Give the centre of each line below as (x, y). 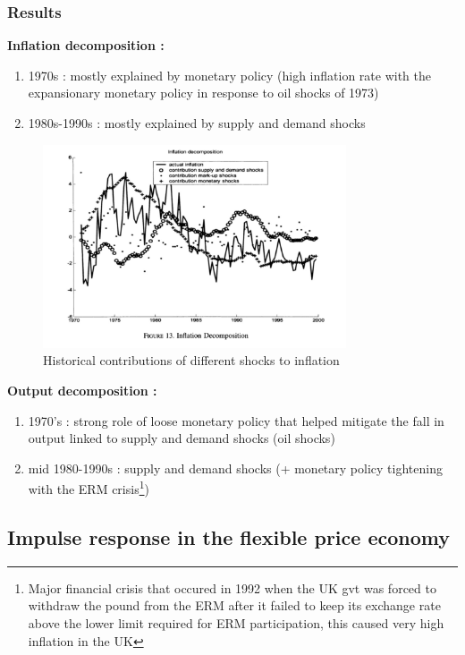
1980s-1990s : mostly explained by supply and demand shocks (197, 123)
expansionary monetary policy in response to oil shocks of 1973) (203, 93)
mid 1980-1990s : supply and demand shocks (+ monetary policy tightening (235, 468)
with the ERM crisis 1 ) (89, 488)
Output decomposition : (82, 390)
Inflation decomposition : (86, 45)
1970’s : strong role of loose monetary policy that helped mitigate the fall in (236, 420)
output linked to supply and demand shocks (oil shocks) (182, 438)
